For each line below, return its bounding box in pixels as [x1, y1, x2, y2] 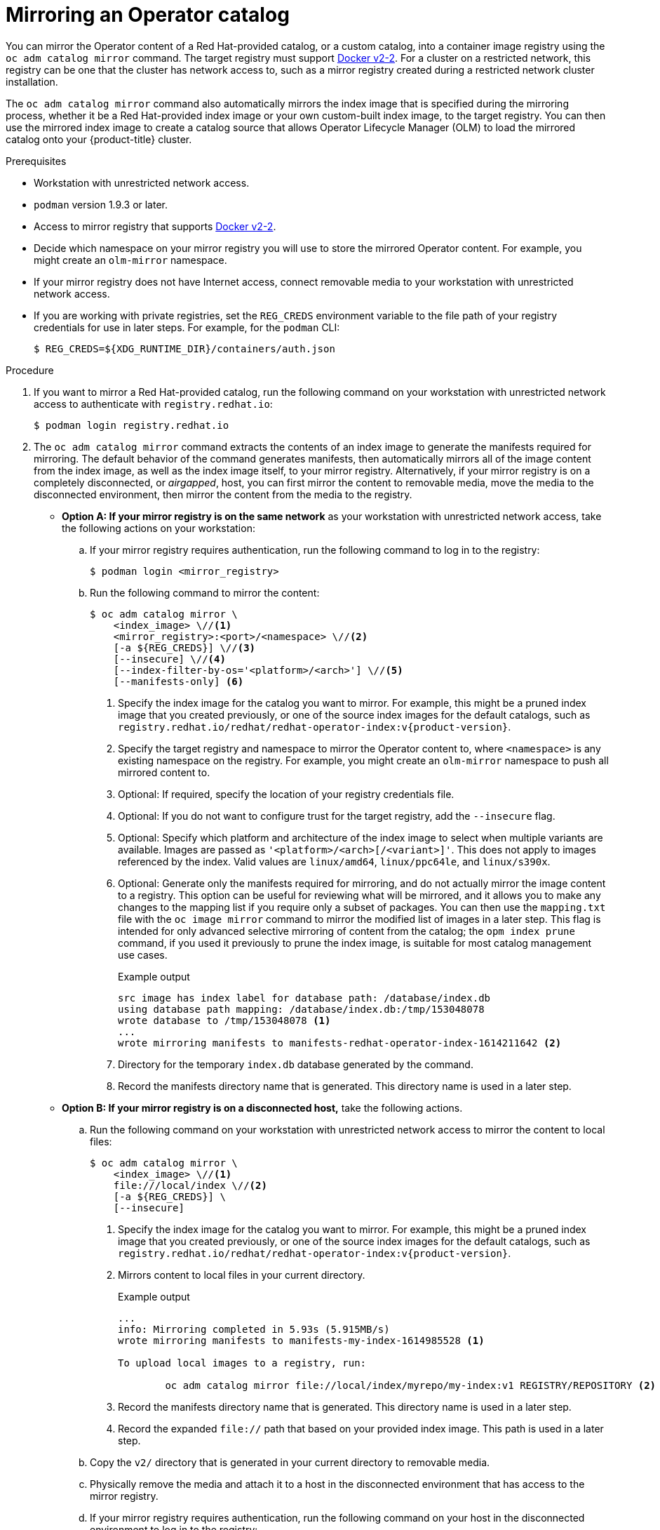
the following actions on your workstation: [62, 521, 255, 534]
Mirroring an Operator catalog [6, 3, 290, 27]
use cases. [118, 948, 168, 961]
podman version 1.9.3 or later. [34, 198, 168, 211]
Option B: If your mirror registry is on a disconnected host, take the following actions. [62, 1101, 463, 1114]
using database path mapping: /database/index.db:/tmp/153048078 [118, 1003, 485, 1015]
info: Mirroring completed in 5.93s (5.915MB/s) [118, 1323, 390, 1335]
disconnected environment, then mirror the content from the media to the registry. [34, 488, 412, 500]
